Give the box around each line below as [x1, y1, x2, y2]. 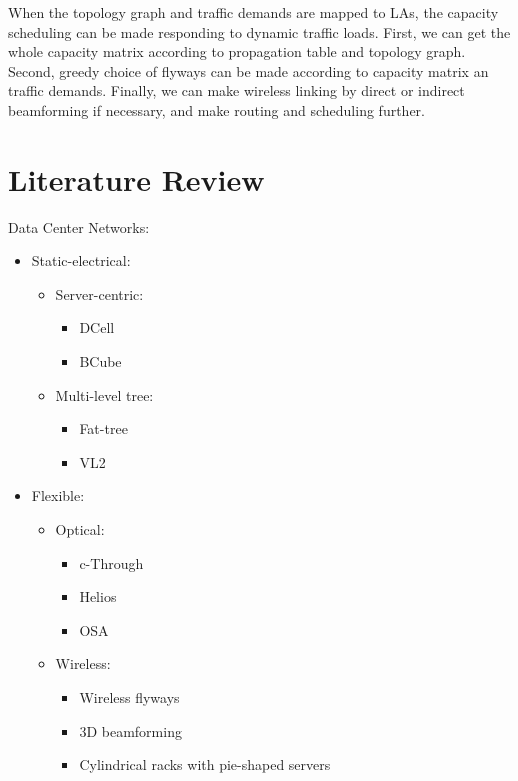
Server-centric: [55, 283, 144, 304]
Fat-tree [79, 418, 128, 439]
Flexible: [31, 485, 85, 506]
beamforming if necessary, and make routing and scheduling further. [8, 99, 425, 120]
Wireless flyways [79, 687, 180, 707]
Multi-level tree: [55, 384, 154, 405]
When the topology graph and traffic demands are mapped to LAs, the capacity [8, 2, 499, 22]
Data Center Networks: [8, 216, 150, 237]
